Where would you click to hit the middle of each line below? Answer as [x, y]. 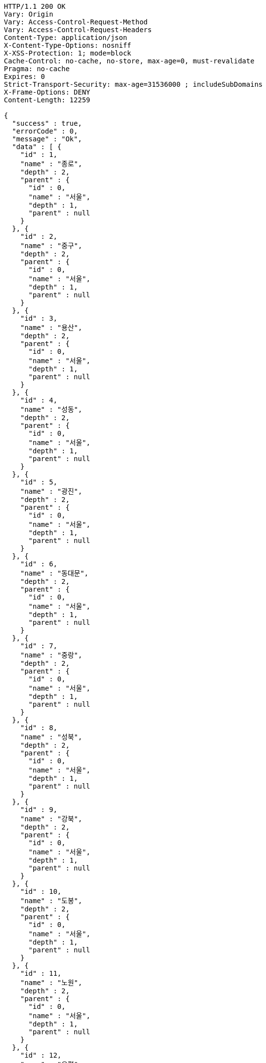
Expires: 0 [25, 77]
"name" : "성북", [51, 737]
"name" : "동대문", [54, 573]
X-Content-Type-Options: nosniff [68, 45]
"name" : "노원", [51, 983]
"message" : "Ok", [47, 139]
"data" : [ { [37, 147]
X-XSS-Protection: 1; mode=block [68, 53]
